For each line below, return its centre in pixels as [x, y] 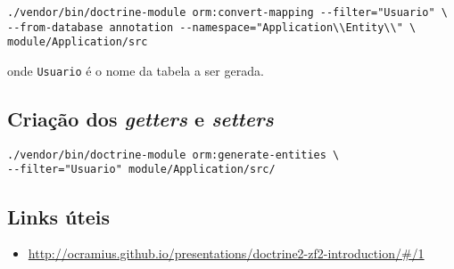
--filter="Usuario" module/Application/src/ [141, 170]
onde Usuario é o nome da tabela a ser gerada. [136, 70]
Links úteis [59, 216]
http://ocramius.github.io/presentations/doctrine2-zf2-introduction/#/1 [226, 253]
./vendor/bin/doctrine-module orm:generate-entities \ [173, 155]
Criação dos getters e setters [140, 119]
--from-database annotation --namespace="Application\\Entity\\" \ [212, 27]
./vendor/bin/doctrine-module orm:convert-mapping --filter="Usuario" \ [227, 12]
